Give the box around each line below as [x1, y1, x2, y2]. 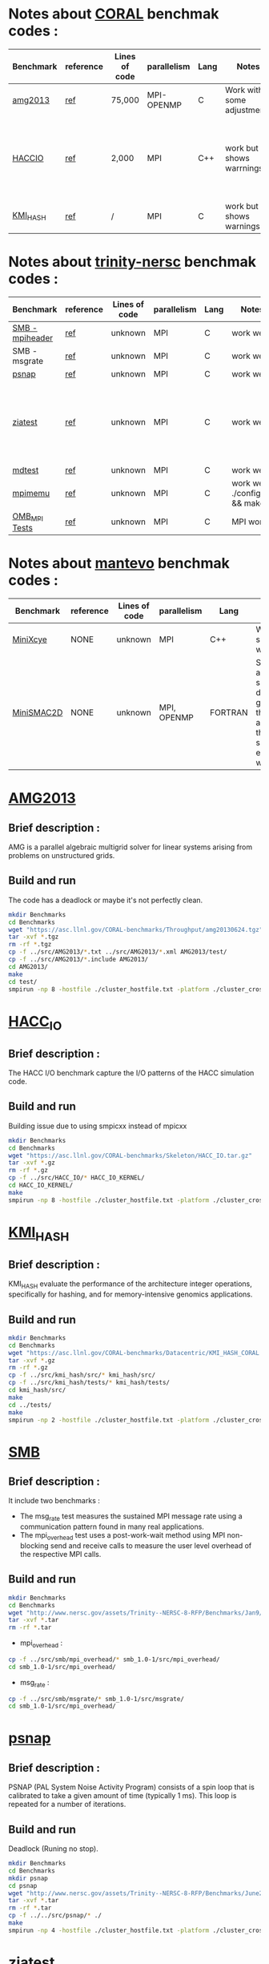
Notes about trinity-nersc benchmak [8, 253, 257, 271]
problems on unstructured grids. [8, 851, 115, 860]
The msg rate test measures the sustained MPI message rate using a [19, 1511, 243, 1523]
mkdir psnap [8, 1874, 48, 1882]
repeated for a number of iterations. [8, 1800, 126, 1809]
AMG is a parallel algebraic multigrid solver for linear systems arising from [8, 842, 253, 852]
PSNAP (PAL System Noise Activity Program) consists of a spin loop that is [8, 1782, 255, 1792]
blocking [19, 1541, 50, 1551]
